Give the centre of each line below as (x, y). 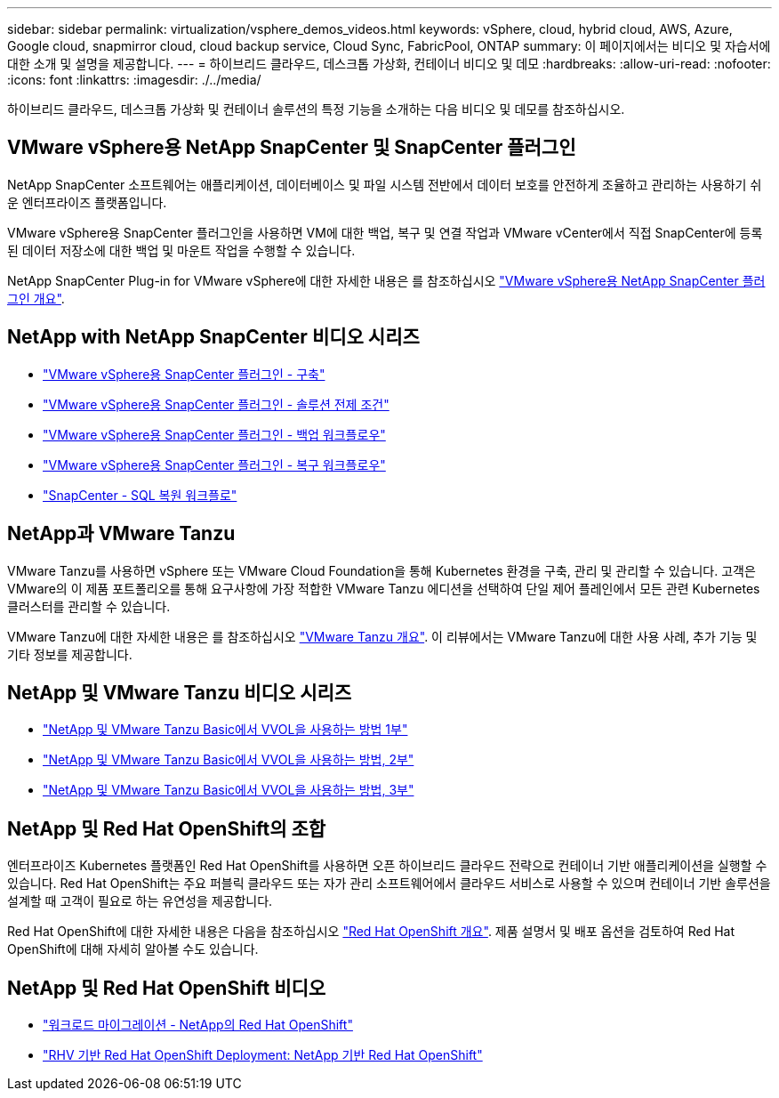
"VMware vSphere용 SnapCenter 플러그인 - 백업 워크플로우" (214, 434)
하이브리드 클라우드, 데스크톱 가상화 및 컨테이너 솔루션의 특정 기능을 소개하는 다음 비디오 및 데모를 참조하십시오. (316, 109)
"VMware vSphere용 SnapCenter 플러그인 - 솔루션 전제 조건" (216, 404)
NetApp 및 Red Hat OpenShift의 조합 (167, 828)
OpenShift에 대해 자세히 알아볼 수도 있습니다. (133, 949)
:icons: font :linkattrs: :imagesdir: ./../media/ (134, 80)
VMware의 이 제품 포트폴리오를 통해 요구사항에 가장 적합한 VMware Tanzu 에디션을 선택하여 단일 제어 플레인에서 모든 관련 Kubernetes (384, 588)
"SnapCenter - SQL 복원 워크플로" (140, 495)
